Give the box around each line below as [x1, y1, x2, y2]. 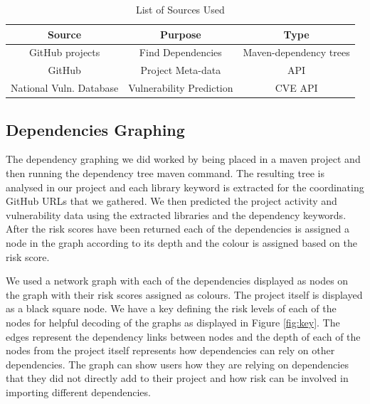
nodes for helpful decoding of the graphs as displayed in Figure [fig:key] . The [6, 314, 340, 329]
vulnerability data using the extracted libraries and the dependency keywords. [6, 207, 347, 222]
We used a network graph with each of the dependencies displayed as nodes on [6, 273, 349, 288]
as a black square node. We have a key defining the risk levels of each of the [6, 301, 337, 316]
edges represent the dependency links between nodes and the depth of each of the [6, 329, 361, 344]
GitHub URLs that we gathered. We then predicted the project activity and [6, 193, 337, 208]
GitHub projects [28, 45, 100, 60]
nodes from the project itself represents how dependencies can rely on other [6, 343, 335, 358]
